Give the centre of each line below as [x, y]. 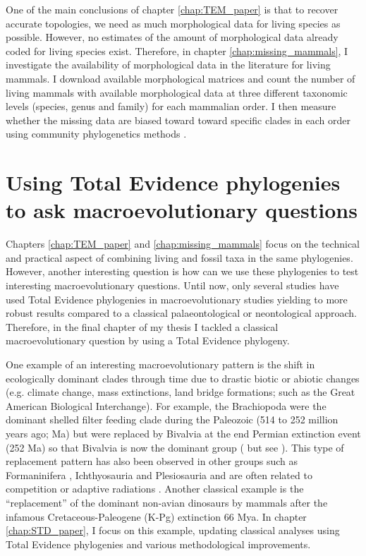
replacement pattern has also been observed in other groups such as [152, 461]
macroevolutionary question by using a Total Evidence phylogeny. [148, 340]
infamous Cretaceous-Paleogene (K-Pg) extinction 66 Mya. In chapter [156, 516]
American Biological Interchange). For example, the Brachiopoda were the [166, 405]
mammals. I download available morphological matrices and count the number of [181, 78]
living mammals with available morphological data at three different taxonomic [177, 92]
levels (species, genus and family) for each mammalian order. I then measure [171, 106]
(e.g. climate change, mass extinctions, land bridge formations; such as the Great [181, 392]
